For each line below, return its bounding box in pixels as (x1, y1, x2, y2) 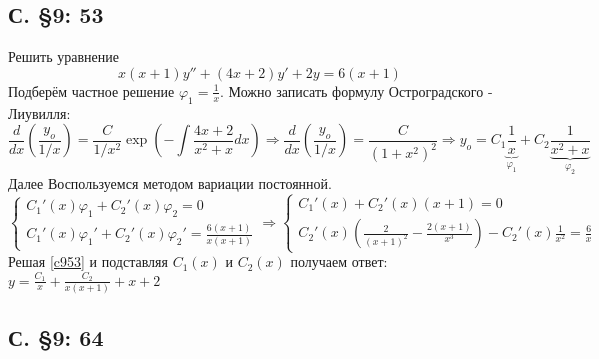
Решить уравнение (8, 46, 119, 67)
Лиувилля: (8, 102, 71, 123)
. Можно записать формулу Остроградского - (220, 80, 493, 101)
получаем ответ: (290, 251, 388, 272)
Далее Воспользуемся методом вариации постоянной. (8, 173, 332, 194)
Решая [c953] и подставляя (8, 251, 168, 272)
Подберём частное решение (8, 80, 175, 101)
